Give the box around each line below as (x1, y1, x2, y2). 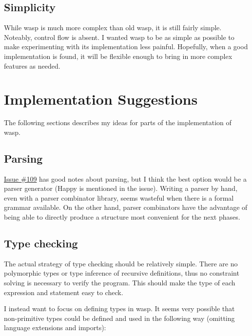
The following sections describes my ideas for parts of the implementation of (4, 117, 232, 128)
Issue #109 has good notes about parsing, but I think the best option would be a (4, 173, 247, 184)
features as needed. (4, 60, 60, 71)
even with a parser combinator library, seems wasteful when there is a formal (4, 192, 234, 203)
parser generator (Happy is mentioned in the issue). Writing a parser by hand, (4, 183, 238, 193)
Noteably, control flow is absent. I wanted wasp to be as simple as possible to (4, 32, 234, 42)
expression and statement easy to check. (4, 287, 123, 297)
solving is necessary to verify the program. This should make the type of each (4, 278, 235, 288)
